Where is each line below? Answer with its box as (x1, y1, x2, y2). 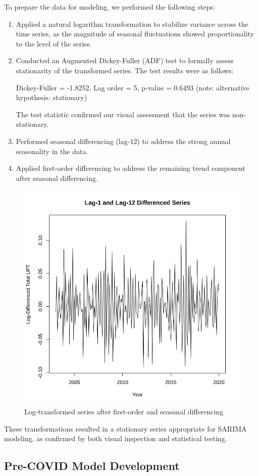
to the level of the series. (16, 38, 92, 49)
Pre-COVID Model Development (4, 458, 180, 473)
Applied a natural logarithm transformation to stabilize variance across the (16, 18, 248, 29)
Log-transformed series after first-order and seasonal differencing (24, 406, 224, 416)
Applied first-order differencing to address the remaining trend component (16, 163, 245, 173)
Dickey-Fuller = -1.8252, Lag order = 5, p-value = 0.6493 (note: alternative (16, 82, 249, 92)
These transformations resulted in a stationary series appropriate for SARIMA (4, 423, 247, 434)
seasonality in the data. (16, 146, 88, 156)
